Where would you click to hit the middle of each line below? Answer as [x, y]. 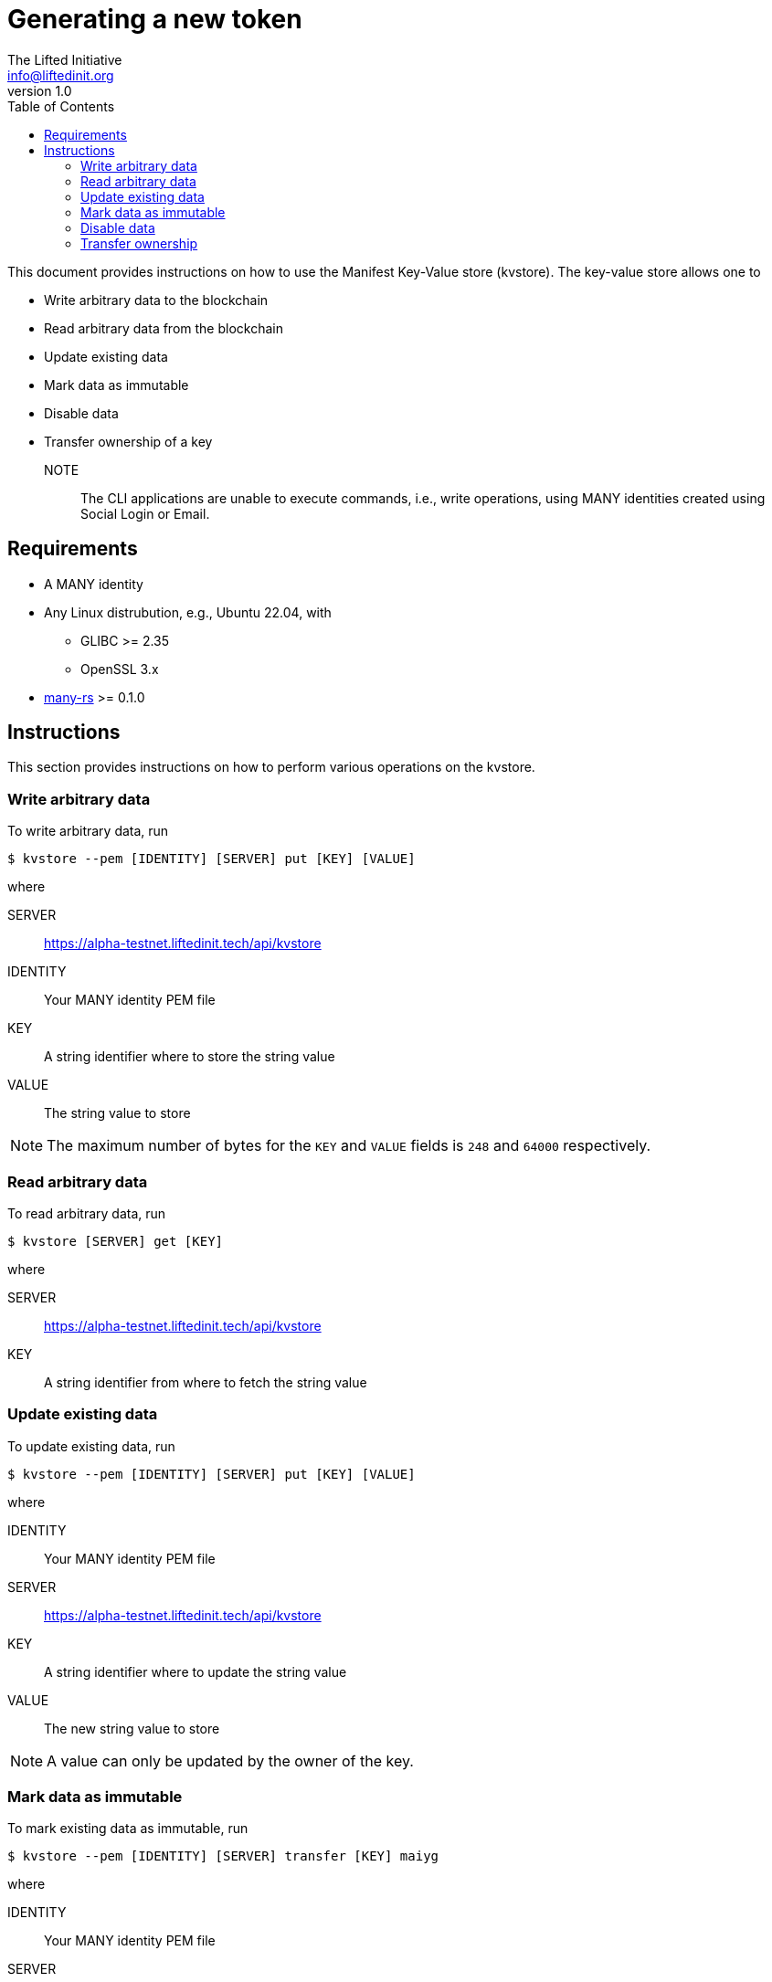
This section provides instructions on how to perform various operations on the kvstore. [271, 767]
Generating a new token [155, 19]
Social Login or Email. [145, 513]
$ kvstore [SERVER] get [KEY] [116, 1241]
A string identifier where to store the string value [190, 1057]
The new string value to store [132, 1728]
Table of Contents [61, 106]
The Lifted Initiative [65, 59]
